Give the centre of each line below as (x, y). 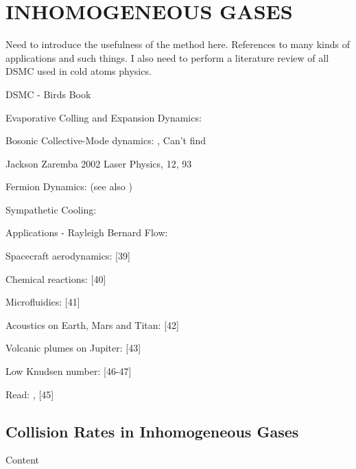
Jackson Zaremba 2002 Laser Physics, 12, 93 (99, 163)
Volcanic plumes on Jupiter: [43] (73, 348)
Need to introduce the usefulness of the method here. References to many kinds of (178, 44)
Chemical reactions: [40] (56, 278)
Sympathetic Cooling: (51, 209)
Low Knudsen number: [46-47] (69, 371)
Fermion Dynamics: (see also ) (69, 186)
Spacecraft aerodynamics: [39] (68, 256)
